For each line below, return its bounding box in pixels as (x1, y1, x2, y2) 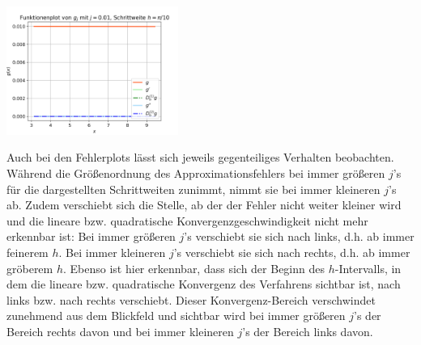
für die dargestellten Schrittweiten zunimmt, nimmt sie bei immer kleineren (6, 180, 381, 197)
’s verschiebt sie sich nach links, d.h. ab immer (184, 228, 415, 245)
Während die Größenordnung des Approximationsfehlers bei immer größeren (6, 164, 385, 181)
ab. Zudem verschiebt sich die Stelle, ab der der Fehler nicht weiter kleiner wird (6, 196, 402, 213)
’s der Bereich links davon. (242, 322, 373, 339)
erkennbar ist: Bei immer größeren (6, 228, 176, 245)
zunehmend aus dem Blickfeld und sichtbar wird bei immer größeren (6, 307, 346, 324)
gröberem (6, 259, 53, 276)
